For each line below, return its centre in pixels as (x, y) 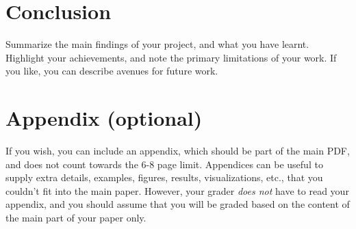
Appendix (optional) (104, 118)
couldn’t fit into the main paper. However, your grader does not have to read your (177, 190)
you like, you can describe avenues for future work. (112, 71)
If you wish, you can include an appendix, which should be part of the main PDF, (178, 151)
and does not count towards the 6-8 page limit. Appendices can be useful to (164, 164)
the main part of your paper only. (76, 217)
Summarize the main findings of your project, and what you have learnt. (157, 44)
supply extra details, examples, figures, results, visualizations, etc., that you (164, 177)
